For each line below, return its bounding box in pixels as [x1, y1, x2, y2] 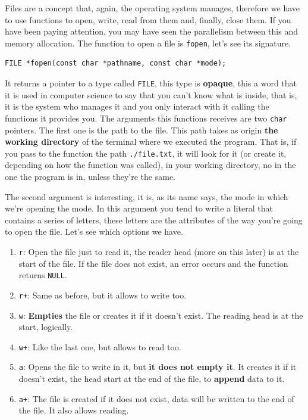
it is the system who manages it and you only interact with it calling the [5, 100, 269, 113]
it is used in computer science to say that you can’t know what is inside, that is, [5, 88, 297, 101]
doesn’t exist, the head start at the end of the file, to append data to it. [18, 372, 285, 385]
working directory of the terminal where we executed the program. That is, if [5, 135, 297, 148]
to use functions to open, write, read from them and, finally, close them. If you [5, 13, 291, 26]
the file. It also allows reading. [18, 404, 129, 416]
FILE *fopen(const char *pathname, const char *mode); [5, 59, 227, 68]
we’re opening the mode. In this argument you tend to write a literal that [5, 202, 273, 214]
